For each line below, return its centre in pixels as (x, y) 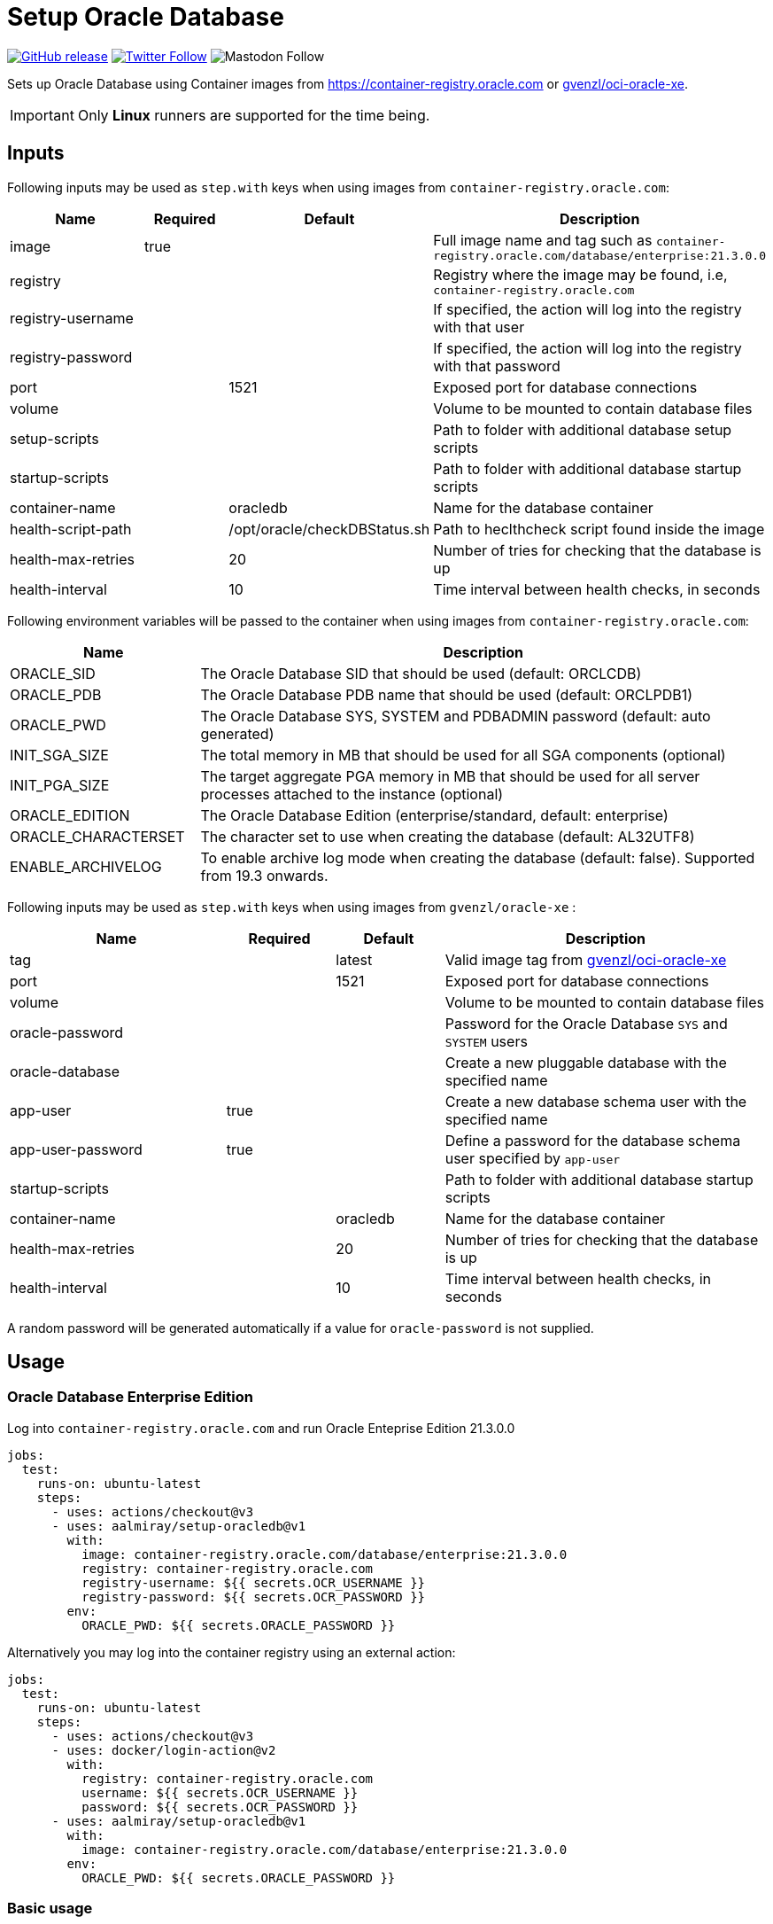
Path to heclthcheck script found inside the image (599, 529)
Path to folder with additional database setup (583, 429)
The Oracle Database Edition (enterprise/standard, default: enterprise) (434, 815)
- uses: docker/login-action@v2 (164, 1750)
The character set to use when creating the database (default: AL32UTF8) (448, 836)
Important (42, 115)
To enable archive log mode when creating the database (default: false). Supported (478, 857)
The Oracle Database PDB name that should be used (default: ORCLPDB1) (447, 694)
